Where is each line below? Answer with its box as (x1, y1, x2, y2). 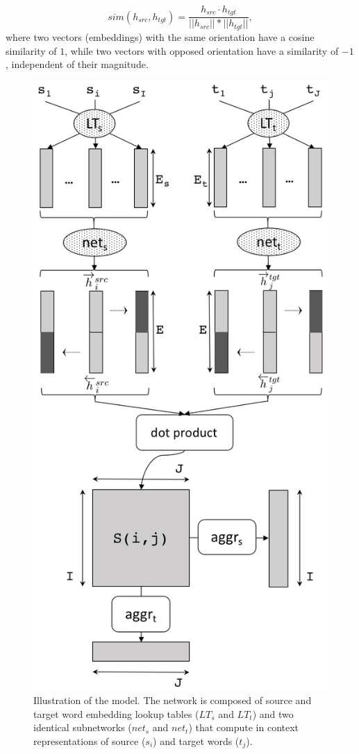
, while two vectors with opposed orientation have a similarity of (65, 43, 339, 58)
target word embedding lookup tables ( (33, 706, 199, 721)
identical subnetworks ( (33, 720, 132, 735)
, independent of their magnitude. (6, 57, 149, 71)
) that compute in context (188, 720, 299, 735)
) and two (252, 706, 294, 721)
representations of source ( (33, 733, 146, 748)
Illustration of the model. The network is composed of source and (33, 693, 312, 708)
